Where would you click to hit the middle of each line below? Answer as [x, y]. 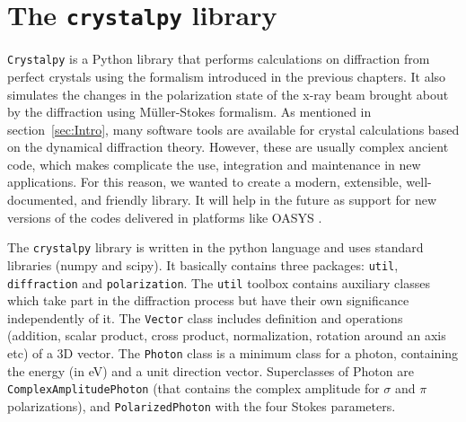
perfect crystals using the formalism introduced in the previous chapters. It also [227, 76]
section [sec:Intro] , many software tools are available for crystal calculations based [233, 129]
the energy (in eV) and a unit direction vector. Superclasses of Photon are [211, 370]
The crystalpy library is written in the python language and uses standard [215, 247]
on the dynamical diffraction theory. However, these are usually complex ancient [228, 147]
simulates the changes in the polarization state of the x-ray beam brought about [228, 94]
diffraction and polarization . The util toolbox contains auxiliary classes [219, 282]
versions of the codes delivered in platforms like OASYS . [165, 217]
